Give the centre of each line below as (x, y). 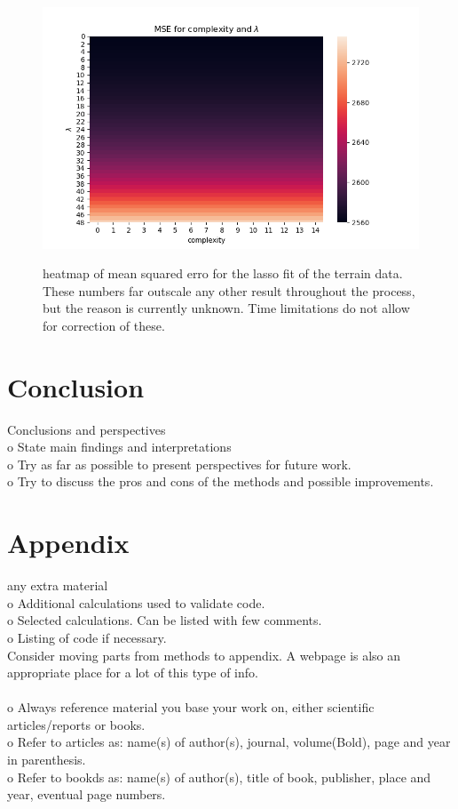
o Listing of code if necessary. (87, 637)
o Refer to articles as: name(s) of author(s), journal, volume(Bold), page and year (229, 742)
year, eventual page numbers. (87, 794)
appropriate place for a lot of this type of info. (133, 673)
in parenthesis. (47, 760)
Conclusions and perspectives (87, 429)
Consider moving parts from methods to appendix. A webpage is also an (204, 655)
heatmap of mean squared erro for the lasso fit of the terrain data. (223, 273)
